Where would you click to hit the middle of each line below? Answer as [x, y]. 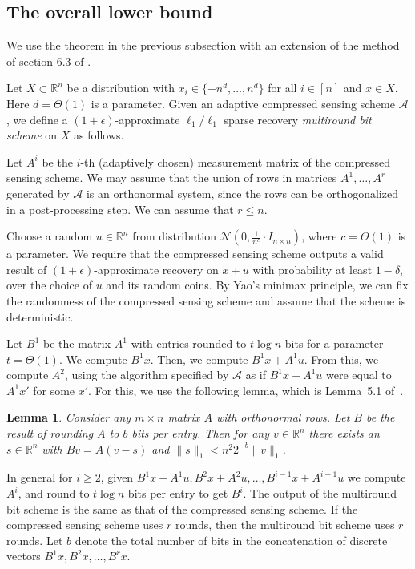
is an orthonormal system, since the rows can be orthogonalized [242, 193]
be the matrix [77, 343]
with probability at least [312, 269]
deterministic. [40, 316]
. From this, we [341, 359]
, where [319, 236]
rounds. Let [35, 540]
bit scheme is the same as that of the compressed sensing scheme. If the [182, 508]
